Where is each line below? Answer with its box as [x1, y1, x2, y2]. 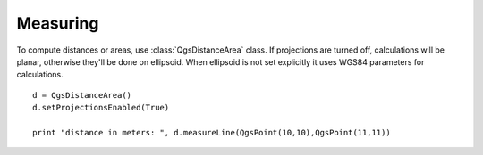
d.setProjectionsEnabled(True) [32, 102, 170, 113]
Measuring [16, 13, 99, 33]
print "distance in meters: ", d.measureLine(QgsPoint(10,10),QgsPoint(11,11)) [32, 127, 391, 137]
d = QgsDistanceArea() [32, 90, 132, 100]
